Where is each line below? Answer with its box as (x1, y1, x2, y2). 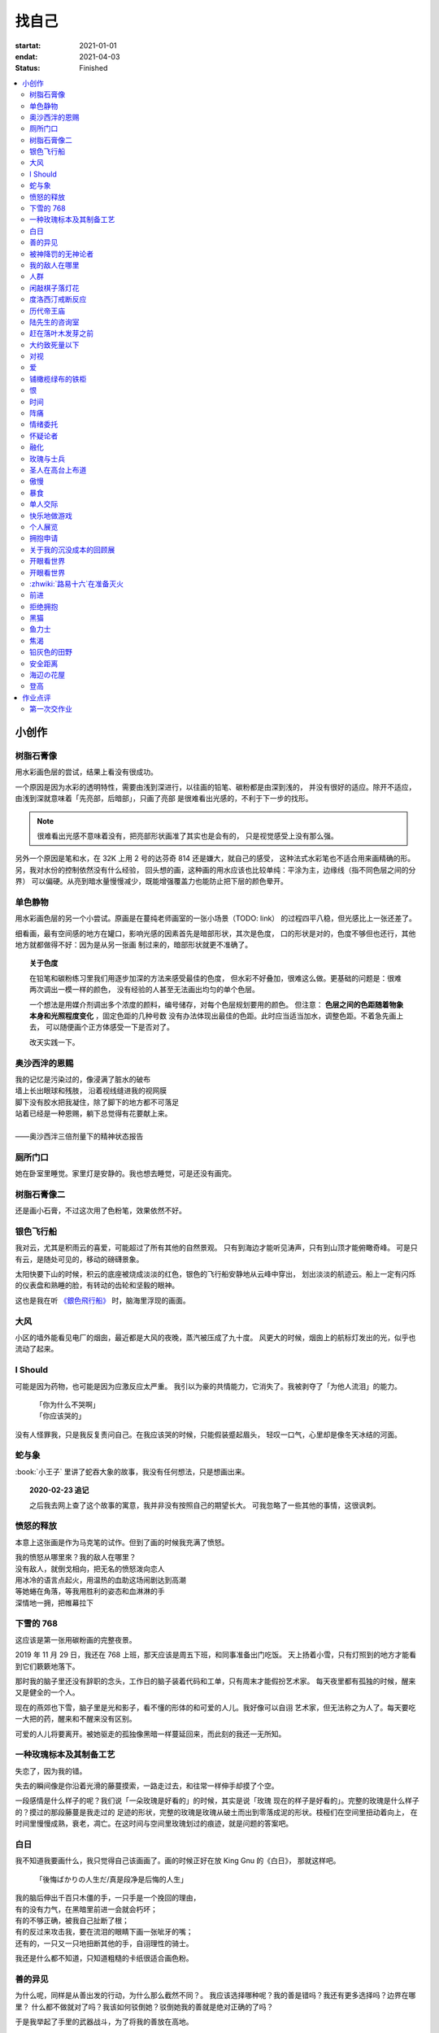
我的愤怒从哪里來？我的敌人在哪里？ (15, 1552, 137, 1562)
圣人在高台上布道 (29, 465, 87, 475)
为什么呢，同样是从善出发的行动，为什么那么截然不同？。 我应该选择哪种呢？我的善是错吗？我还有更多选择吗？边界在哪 (15, 1991, 416, 2000)
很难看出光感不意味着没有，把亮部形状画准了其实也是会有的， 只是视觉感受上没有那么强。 (37, 830, 338, 841)
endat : (15, 51, 38, 61)
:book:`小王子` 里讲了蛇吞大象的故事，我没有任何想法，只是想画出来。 (15, 1466, 250, 1476)
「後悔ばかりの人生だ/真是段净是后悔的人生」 (35, 1874, 189, 1884)
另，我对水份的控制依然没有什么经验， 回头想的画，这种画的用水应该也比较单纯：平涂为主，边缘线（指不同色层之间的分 (15, 864, 416, 874)
